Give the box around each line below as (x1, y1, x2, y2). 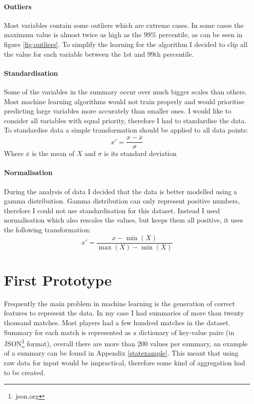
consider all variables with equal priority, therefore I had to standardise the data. (4, 115, 247, 125)
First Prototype (4, 269, 112, 290)
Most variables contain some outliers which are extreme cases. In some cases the (4, 20, 244, 30)
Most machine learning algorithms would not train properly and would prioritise (4, 96, 245, 106)
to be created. (4, 367, 45, 377)
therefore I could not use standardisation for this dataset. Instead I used (4, 205, 220, 215)
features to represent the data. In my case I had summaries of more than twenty (4, 308, 244, 318)
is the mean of (32, 148, 75, 158)
